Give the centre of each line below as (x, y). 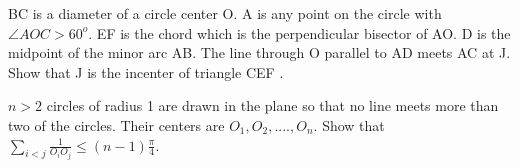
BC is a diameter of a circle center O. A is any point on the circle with (225, 13)
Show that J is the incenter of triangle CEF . (146, 71)
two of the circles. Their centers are (116, 124)
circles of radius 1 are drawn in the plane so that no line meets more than (272, 105)
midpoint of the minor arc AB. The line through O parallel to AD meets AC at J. (259, 52)
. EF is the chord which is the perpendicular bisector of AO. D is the (299, 32)
